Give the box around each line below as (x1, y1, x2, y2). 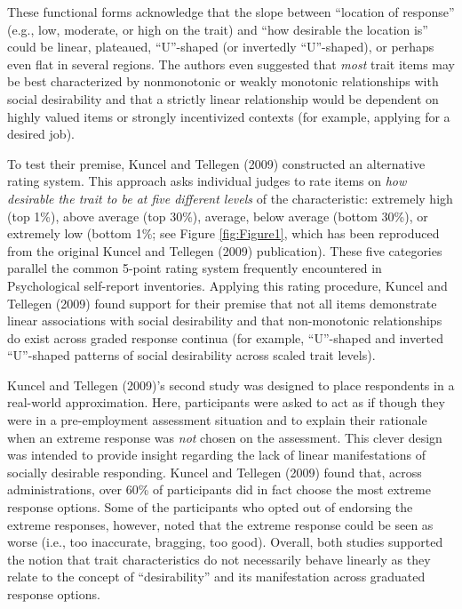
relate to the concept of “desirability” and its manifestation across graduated (7, 567, 426, 586)
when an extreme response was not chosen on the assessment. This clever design (7, 428, 442, 446)
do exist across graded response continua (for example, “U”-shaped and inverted (7, 328, 444, 347)
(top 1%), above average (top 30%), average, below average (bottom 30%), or (7, 206, 428, 225)
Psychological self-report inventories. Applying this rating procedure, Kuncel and (7, 276, 448, 294)
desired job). (7, 124, 75, 143)
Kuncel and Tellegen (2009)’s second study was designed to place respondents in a (7, 375, 455, 394)
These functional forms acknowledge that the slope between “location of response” (7, 3, 455, 20)
